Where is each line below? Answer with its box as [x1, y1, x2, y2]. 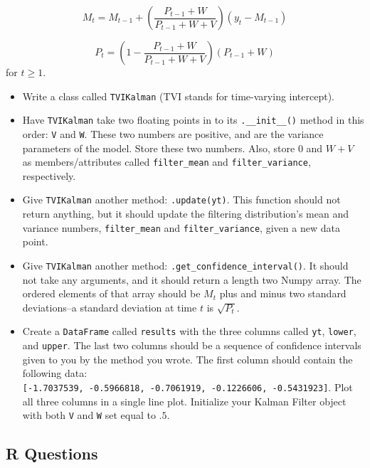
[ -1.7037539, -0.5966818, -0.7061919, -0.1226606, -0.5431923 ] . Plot [22, 379, 353, 394]
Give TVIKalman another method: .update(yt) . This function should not [22, 192, 341, 207]
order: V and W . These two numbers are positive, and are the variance [22, 126, 324, 141]
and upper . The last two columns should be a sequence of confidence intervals [22, 338, 361, 352]
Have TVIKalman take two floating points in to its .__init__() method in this [22, 112, 364, 127]
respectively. [22, 168, 76, 183]
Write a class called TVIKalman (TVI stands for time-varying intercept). [22, 88, 335, 103]
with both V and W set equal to [22, 408, 156, 422]
